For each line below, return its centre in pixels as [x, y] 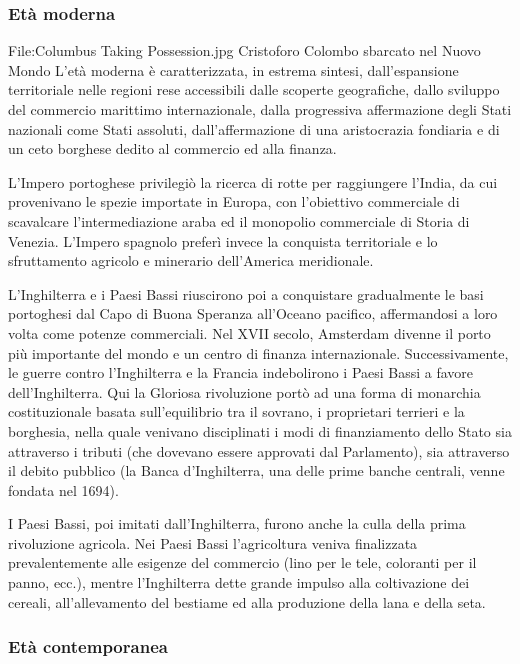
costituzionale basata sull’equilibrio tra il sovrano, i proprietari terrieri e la [236, 411]
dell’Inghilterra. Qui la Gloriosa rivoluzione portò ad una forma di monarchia [244, 391]
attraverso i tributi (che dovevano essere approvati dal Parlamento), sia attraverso [259, 450]
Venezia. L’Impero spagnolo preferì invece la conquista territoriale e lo [223, 240]
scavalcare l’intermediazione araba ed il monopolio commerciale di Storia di [239, 220]
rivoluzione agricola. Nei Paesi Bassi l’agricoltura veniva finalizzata [213, 542]
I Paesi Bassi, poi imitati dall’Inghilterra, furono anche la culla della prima [237, 523]
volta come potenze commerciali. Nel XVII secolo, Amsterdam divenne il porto [249, 332]
